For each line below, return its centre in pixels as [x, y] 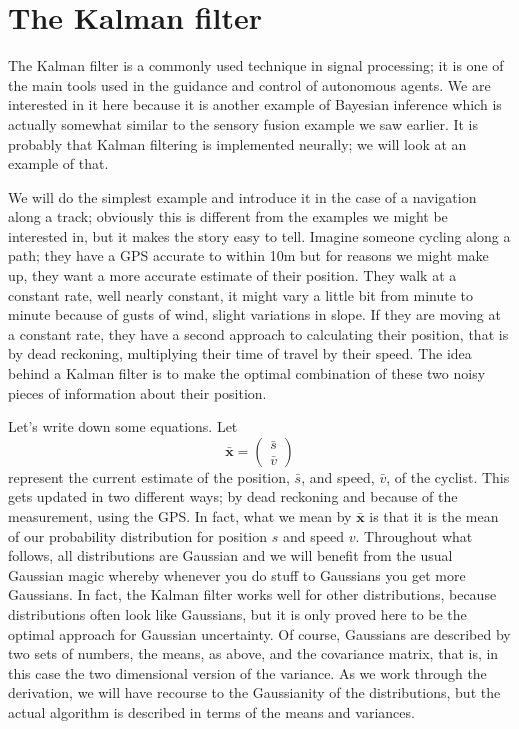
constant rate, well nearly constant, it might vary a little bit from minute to [241, 294]
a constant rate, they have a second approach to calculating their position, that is [258, 333]
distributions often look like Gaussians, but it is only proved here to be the [237, 613]
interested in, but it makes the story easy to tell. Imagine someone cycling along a [259, 235]
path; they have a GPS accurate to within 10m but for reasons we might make [248, 255]
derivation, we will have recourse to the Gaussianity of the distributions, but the [254, 692]
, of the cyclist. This [448, 476]
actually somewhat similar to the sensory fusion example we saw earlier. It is [243, 123]
